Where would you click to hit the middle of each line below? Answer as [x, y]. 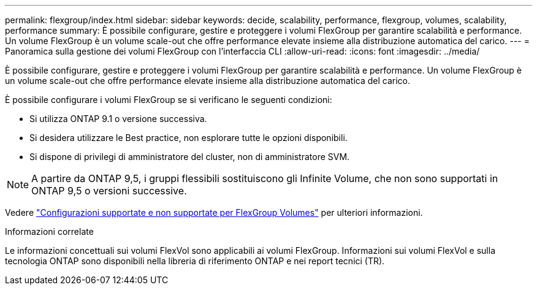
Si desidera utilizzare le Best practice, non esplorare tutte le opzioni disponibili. [189, 138]
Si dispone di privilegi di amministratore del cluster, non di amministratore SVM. [190, 157]
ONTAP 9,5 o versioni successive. [109, 191]
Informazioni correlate [49, 231]
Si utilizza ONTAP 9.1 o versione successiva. [118, 119]
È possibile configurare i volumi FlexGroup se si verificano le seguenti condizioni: [169, 100]
